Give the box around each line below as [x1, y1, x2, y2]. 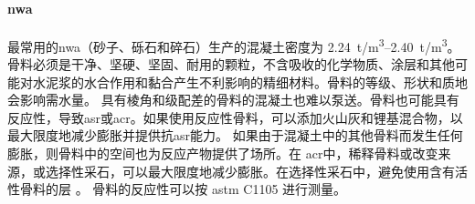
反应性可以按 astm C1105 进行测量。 [131, 179, 347, 199]
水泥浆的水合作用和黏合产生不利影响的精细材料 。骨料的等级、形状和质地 [32, 72, 468, 91]
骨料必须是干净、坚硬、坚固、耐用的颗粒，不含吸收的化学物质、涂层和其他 [7, 55, 455, 74]
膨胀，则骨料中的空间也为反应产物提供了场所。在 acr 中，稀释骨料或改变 [7, 144, 438, 163]
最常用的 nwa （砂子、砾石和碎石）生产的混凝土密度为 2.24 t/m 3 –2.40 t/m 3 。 [7, 34, 460, 56]
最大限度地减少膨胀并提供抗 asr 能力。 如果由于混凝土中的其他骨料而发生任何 [7, 126, 463, 145]
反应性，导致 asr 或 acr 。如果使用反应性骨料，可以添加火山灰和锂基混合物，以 [7, 107, 463, 127]
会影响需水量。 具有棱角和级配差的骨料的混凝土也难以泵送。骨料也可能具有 [7, 90, 459, 109]
